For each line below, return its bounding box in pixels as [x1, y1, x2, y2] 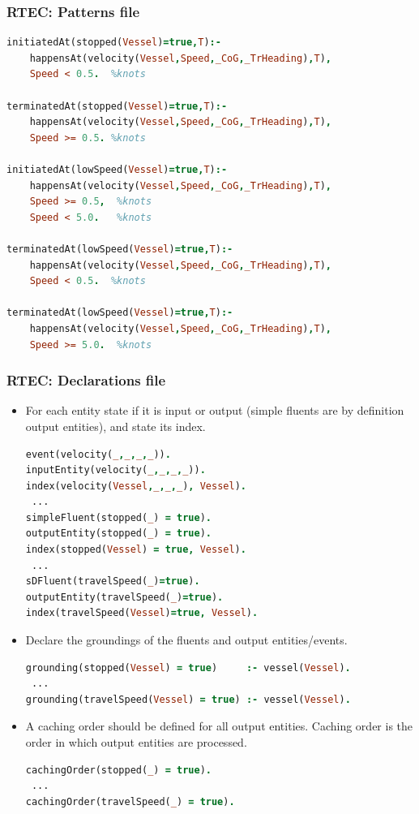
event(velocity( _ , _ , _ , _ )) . [25, 448, 171, 460]
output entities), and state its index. [25, 417, 206, 434]
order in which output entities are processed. [25, 734, 247, 750]
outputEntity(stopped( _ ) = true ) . [25, 528, 212, 540]
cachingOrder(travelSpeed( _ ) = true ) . [25, 795, 235, 808]
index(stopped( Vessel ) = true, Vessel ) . [25, 544, 246, 556]
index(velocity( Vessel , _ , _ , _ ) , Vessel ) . [25, 480, 246, 492]
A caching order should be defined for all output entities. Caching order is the [25, 717, 413, 734]
